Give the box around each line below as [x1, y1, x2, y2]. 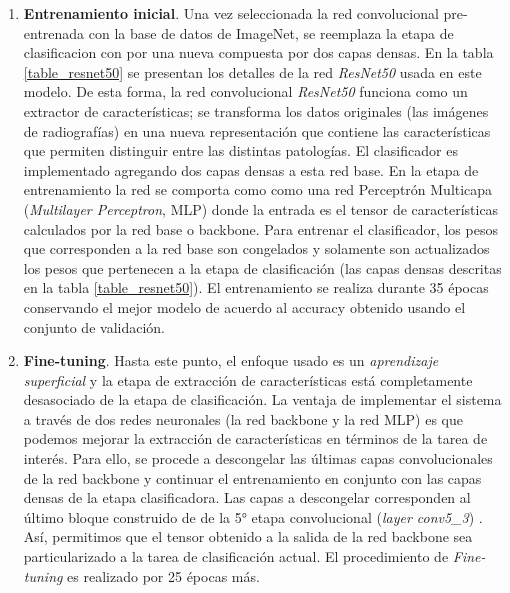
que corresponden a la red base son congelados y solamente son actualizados [23, 238, 490, 259]
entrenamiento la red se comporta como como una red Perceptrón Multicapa [23, 179, 493, 200]
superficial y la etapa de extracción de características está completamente [23, 369, 473, 390]
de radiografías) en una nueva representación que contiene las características [23, 120, 491, 141]
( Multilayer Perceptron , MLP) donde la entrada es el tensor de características [23, 198, 499, 219]
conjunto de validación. [23, 316, 165, 337]
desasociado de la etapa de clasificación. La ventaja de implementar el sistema [23, 389, 502, 410]
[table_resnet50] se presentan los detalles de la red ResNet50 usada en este [23, 61, 482, 82]
